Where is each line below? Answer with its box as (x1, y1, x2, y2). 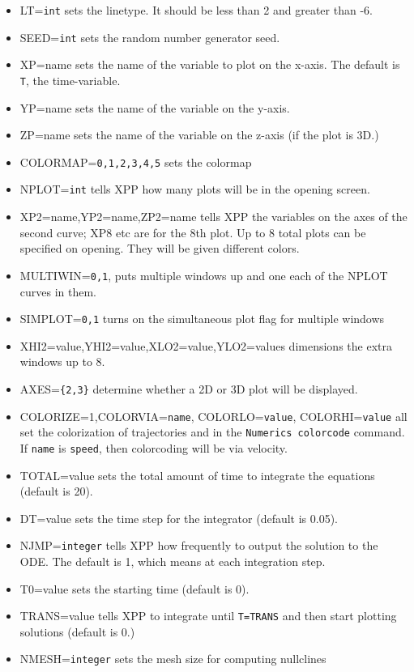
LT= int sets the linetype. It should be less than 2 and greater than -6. (19, 2, 373, 18)
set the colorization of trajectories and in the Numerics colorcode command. (19, 423, 405, 440)
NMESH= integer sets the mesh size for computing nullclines (19, 650, 327, 667)
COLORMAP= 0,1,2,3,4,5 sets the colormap (19, 153, 252, 170)
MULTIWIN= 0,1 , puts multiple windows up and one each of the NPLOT (19, 266, 388, 283)
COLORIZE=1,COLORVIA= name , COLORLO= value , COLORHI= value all (19, 407, 408, 424)
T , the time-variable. (19, 71, 121, 88)
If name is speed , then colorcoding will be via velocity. (19, 439, 288, 456)
